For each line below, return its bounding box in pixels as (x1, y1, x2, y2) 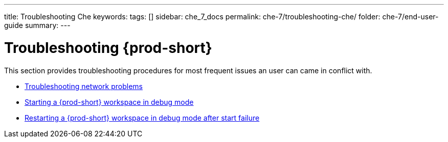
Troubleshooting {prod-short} (4, 39, 212, 56)
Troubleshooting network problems (25, 81, 143, 91)
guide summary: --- (4, 21, 71, 30)
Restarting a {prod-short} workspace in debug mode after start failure (25, 113, 260, 122)
